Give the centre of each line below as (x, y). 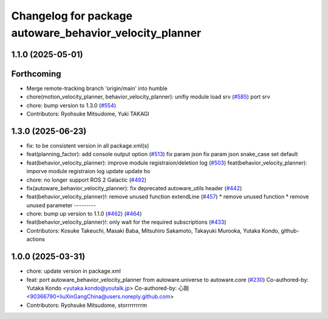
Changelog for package (72, 16)
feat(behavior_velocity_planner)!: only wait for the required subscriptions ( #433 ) (126, 222)
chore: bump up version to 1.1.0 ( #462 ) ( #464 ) (84, 214)
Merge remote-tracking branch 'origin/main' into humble (97, 88)
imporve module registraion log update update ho (88, 171)
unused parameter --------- (61, 205)
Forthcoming (36, 74)
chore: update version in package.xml (73, 271)
